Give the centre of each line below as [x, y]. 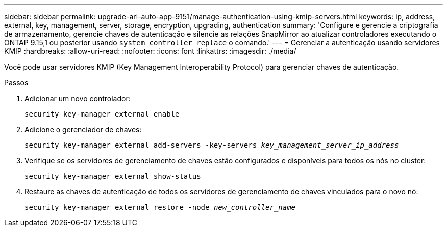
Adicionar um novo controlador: [78, 98]
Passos [16, 83]
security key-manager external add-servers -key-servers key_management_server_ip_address [212, 145]
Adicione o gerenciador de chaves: [83, 129]
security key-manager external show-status [113, 176]
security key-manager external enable [102, 114]
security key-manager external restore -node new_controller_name [160, 207]
